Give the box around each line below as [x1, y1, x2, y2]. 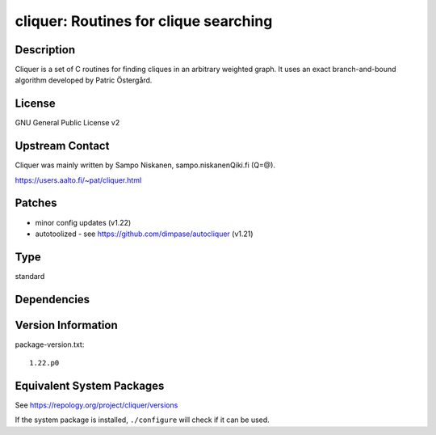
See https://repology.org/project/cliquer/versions [15, 400, 178, 410]
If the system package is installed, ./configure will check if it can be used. [15, 415, 270, 424]
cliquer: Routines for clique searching [15, 12, 273, 30]
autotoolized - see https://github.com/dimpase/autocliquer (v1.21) [35, 229, 254, 239]
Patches [15, 196, 57, 210]
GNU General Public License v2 [15, 118, 120, 128]
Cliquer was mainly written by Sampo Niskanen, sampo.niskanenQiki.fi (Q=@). [15, 160, 276, 170]
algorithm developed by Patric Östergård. [15, 75, 153, 85]
